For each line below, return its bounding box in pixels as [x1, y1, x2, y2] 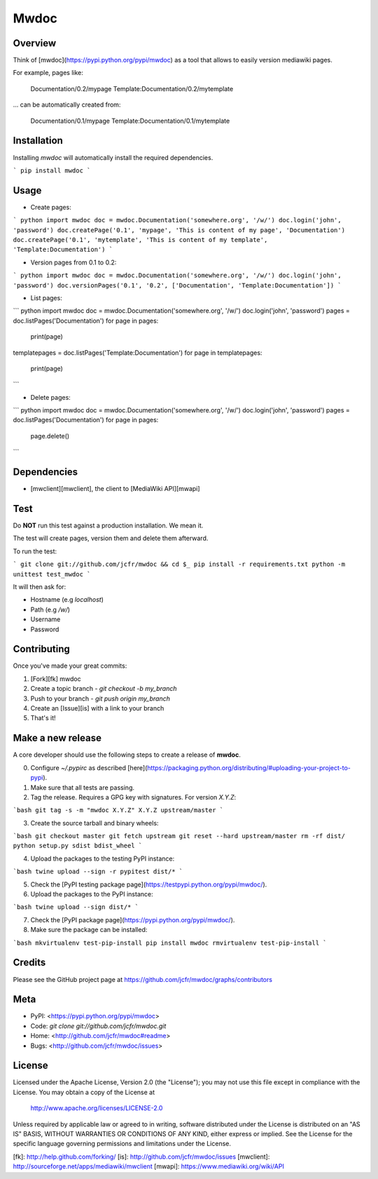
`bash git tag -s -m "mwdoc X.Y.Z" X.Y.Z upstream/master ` [13, 807, 224, 814]
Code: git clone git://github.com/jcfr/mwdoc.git [30, 1021, 167, 1030]
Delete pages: [30, 393, 71, 401]
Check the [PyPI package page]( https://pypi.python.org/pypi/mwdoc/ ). [30, 915, 235, 924]
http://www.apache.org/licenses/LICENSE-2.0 [30, 1104, 163, 1112]
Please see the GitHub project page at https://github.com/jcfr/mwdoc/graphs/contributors [13, 975, 273, 983]
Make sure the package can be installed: [30, 926, 148, 934]
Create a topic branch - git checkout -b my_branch [30, 685, 177, 693]
